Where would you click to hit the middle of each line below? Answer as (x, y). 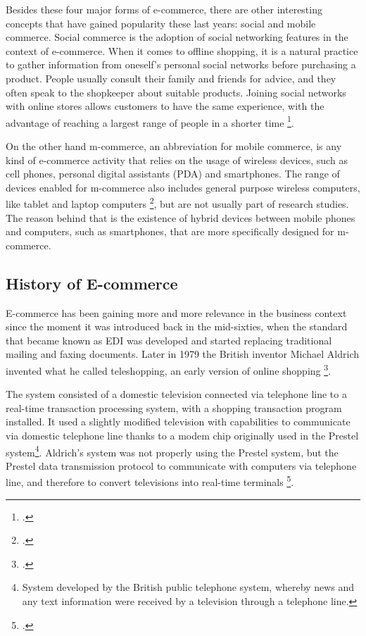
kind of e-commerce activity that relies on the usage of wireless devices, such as (177, 160)
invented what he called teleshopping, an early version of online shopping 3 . (168, 369)
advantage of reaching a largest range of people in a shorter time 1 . (150, 121)
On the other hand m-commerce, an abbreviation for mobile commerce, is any (174, 146)
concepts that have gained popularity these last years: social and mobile (161, 23)
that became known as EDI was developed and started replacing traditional (169, 340)
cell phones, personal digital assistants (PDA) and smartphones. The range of (173, 174)
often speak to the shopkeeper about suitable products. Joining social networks (176, 92)
